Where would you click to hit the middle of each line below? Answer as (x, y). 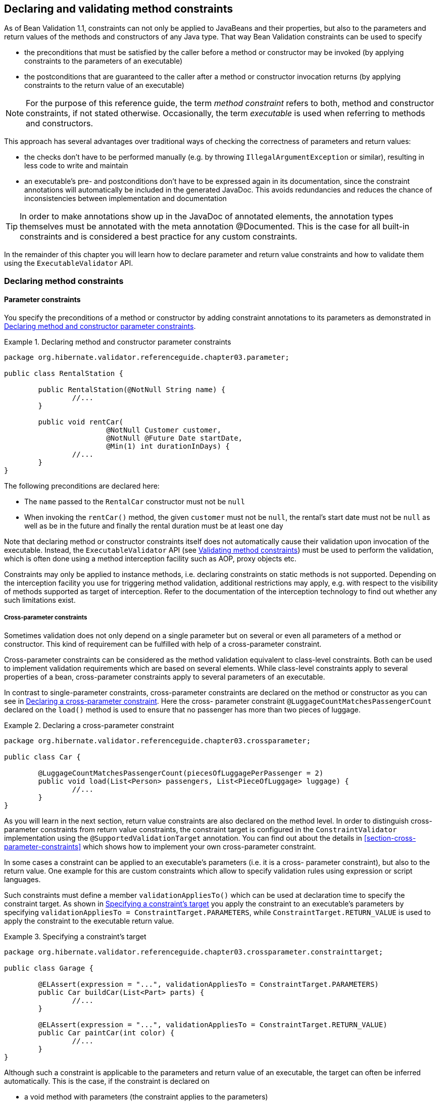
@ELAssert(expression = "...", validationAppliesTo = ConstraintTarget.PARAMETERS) (208, 984)
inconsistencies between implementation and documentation (126, 199)
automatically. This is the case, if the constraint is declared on (107, 1081)
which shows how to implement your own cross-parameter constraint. (200, 846)
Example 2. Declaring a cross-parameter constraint (89, 725)
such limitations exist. (40, 600)
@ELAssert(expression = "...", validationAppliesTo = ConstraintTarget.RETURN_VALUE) (213, 1024)
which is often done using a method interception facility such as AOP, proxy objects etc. (150, 559)
